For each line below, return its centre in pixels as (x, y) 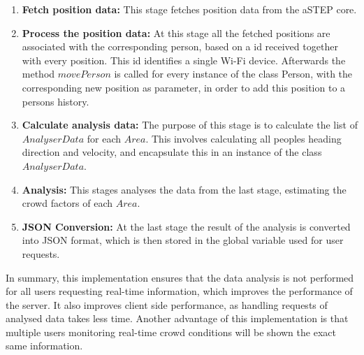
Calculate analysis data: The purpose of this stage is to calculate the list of (190, 125)
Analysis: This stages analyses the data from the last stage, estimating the (184, 189)
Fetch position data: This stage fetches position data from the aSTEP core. (189, 9)
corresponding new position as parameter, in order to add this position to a (184, 87)
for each (104, 138)
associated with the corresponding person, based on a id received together (180, 46)
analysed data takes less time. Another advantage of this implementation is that (177, 318)
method (38, 74)
